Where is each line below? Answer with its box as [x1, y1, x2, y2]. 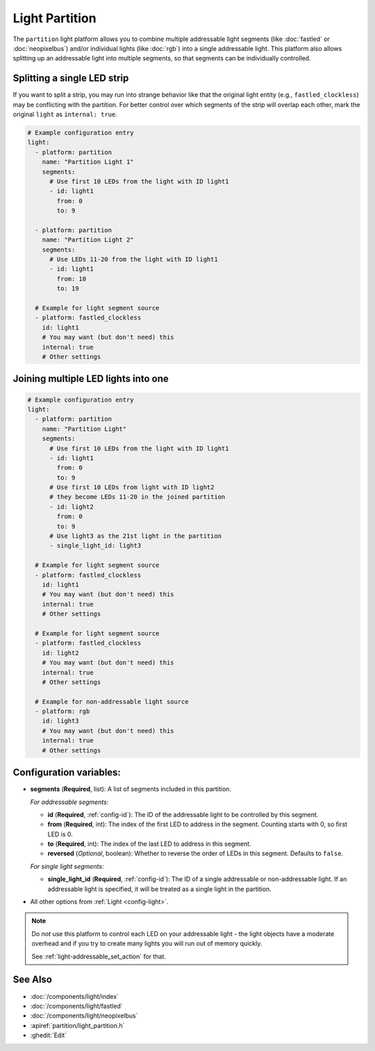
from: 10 [56, 275, 87, 283]
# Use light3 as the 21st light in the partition [49, 532, 222, 540]
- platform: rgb [35, 707, 90, 716]
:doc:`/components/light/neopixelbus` [30, 1011, 138, 1020]
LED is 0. [47, 830, 73, 838]
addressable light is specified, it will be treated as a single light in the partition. [47, 885, 272, 893]
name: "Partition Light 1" [42, 158, 135, 166]
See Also [12, 974, 52, 986]
